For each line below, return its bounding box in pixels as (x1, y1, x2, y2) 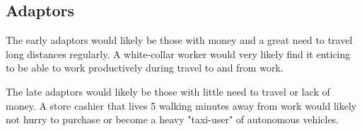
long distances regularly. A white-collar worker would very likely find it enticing (6, 46, 351, 61)
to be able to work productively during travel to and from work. (6, 60, 284, 75)
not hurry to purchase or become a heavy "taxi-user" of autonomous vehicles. (6, 112, 339, 127)
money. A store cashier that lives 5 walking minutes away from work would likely (6, 98, 357, 113)
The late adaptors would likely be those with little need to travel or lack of (6, 84, 330, 98)
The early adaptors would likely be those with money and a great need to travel (6, 33, 353, 47)
